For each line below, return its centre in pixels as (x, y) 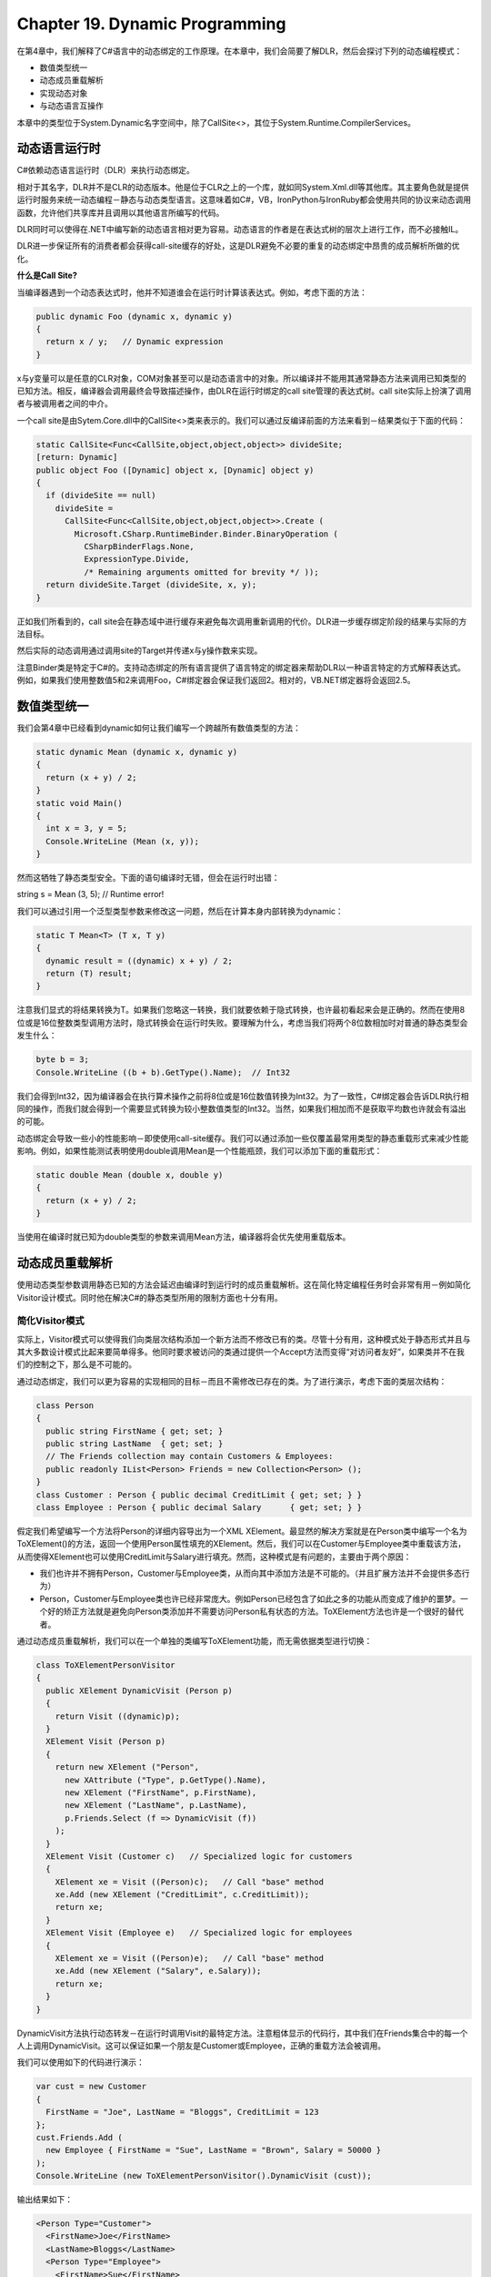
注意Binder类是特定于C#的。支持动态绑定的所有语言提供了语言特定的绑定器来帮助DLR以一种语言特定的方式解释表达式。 (241, 667)
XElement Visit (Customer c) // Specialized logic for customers (199, 1856)
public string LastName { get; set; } (135, 1443)
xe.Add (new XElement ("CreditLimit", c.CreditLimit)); (182, 1895)
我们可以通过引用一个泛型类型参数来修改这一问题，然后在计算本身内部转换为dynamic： (180, 911)
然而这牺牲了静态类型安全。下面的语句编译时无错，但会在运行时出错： (148, 878)
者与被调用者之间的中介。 (65, 403)
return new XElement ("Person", (127, 1767)
